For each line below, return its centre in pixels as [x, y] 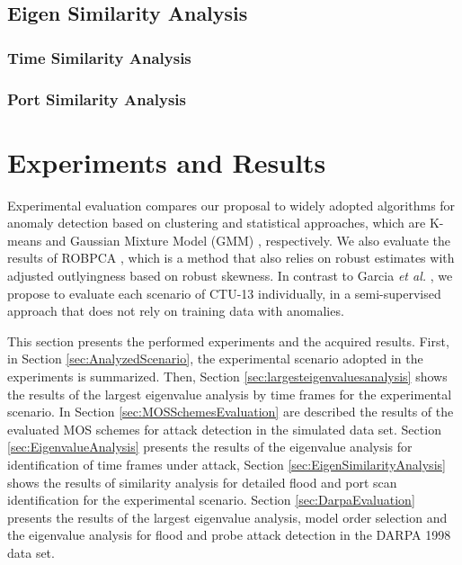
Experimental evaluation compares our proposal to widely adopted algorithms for [231, 205]
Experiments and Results [167, 161]
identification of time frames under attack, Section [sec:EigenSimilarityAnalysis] [227, 464]
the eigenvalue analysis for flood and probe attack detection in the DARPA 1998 [229, 535]
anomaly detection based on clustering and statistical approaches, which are [217, 223]
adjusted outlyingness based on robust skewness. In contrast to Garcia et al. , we [230, 275]
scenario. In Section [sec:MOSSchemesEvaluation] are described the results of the [231, 412]
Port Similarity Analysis [97, 99]
